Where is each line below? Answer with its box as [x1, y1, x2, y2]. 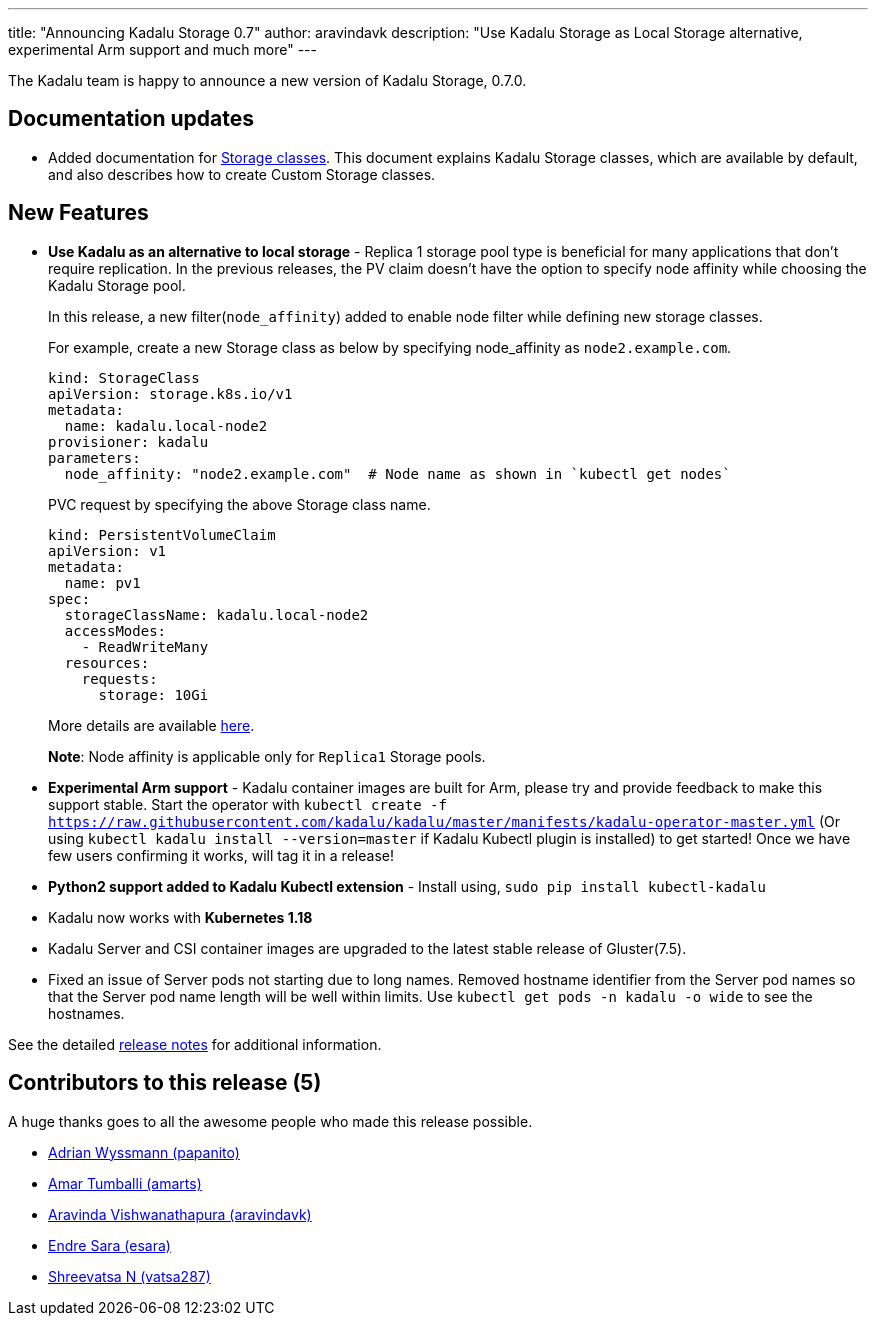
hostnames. [48, 1004, 125, 1022]
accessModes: [64, 622, 167, 639]
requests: [81, 670, 158, 687]
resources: [64, 654, 150, 671]
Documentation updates [8, 106, 255, 132]
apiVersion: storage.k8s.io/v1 [48, 385, 293, 402]
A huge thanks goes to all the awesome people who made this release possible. [8, 1112, 533, 1130]
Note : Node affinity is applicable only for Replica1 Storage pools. [48, 747, 486, 765]
